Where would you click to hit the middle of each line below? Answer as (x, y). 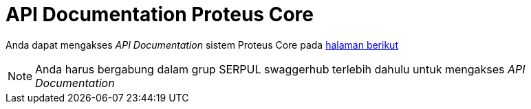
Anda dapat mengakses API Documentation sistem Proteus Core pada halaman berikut (202, 45)
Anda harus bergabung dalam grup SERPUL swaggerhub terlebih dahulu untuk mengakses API (280, 69)
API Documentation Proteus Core (160, 14)
